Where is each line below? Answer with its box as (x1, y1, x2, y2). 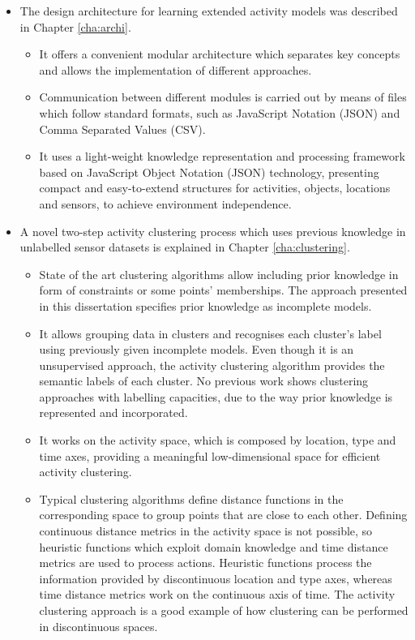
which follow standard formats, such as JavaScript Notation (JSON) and (39, 104, 400, 121)
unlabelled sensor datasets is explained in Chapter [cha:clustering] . (19, 238, 350, 256)
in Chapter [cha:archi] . (19, 18, 131, 35)
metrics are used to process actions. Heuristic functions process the (39, 554, 372, 571)
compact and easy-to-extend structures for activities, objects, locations (39, 179, 391, 196)
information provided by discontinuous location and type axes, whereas (39, 569, 392, 586)
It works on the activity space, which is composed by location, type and (39, 432, 396, 449)
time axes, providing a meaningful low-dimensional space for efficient (39, 447, 381, 464)
